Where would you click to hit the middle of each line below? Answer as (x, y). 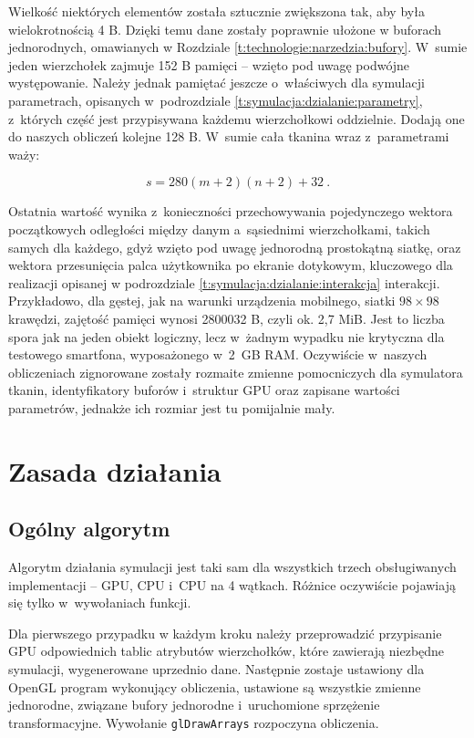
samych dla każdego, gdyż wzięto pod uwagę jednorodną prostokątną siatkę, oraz (235, 247)
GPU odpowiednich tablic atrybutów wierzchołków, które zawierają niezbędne (227, 651)
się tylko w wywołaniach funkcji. (100, 603)
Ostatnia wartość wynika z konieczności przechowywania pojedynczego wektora (231, 211)
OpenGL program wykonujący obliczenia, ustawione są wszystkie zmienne (215, 686)
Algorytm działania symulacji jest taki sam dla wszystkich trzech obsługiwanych (232, 567)
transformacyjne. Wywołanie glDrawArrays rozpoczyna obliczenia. (194, 722)
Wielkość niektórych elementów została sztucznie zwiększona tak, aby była (216, 11)
